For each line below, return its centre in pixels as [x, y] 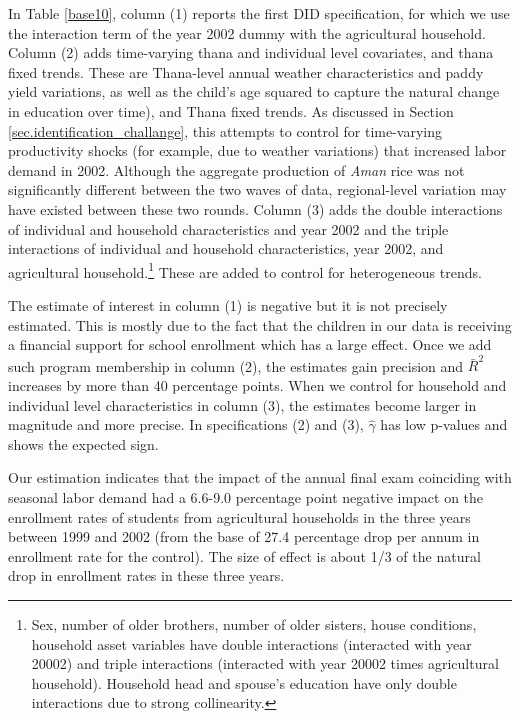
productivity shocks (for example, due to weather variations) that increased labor [257, 150]
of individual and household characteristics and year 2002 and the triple [228, 228]
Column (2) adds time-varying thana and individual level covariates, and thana [251, 52]
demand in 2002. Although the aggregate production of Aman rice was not [236, 169]
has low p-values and [444, 424]
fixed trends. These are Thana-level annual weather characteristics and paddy [246, 71]
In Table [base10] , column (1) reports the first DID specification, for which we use [259, 13]
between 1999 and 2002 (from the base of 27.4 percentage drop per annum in [244, 536]
